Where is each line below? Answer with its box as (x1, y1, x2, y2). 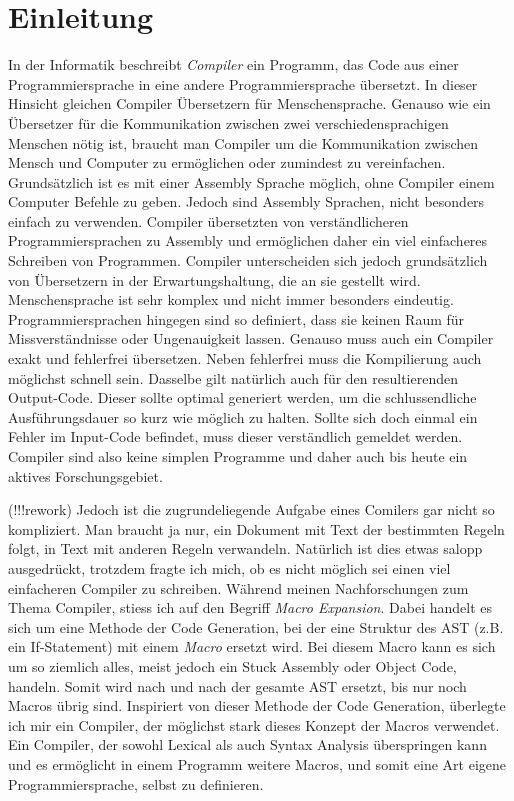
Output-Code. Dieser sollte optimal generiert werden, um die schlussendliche (8, 387, 477, 408)
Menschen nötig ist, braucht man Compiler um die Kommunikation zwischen (8, 132, 479, 153)
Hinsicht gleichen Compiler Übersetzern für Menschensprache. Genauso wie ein (8, 93, 491, 114)
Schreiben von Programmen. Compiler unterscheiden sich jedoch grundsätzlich (8, 250, 488, 271)
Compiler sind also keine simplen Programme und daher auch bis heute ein (8, 446, 468, 466)
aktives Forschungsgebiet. (8, 465, 163, 486)
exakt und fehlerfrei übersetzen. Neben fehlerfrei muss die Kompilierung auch (8, 348, 482, 369)
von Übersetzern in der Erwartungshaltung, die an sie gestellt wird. (8, 269, 421, 290)
